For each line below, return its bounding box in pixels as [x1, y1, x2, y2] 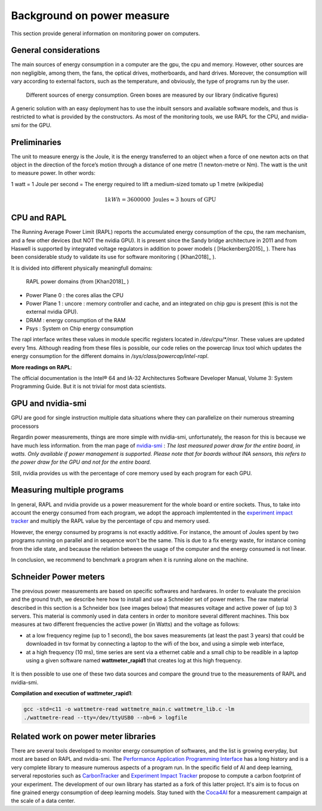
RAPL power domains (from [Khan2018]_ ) [26, 278, 129, 285]
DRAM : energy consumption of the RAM [26, 316, 126, 323]
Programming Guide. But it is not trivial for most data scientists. [11, 383, 166, 390]
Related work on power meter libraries [11, 731, 156, 741]
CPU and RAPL [11, 212, 67, 223]
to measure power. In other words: [11, 169, 95, 177]
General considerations [11, 45, 101, 55]
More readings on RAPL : [11, 363, 73, 371]
